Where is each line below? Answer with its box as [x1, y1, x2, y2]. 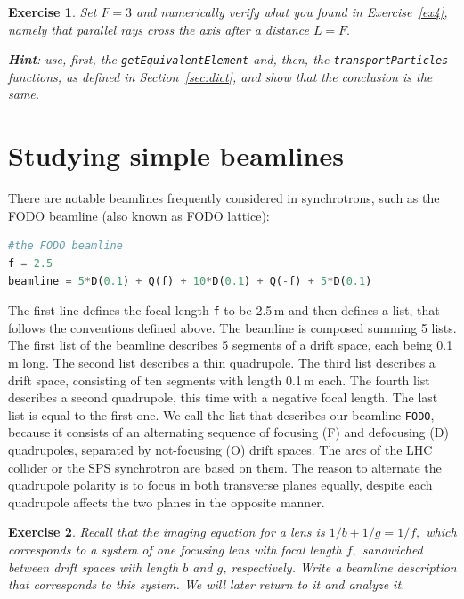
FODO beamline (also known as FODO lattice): [8, 206, 270, 224]
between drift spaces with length [8, 557, 179, 576]
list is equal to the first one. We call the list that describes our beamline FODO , [8, 405, 435, 424]
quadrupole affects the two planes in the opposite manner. [8, 492, 325, 511]
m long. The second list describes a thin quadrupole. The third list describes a [8, 352, 436, 371]
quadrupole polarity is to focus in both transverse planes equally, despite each [8, 475, 433, 494]
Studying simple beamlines [8, 137, 344, 174]
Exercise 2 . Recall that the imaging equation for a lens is [8, 522, 325, 541]
